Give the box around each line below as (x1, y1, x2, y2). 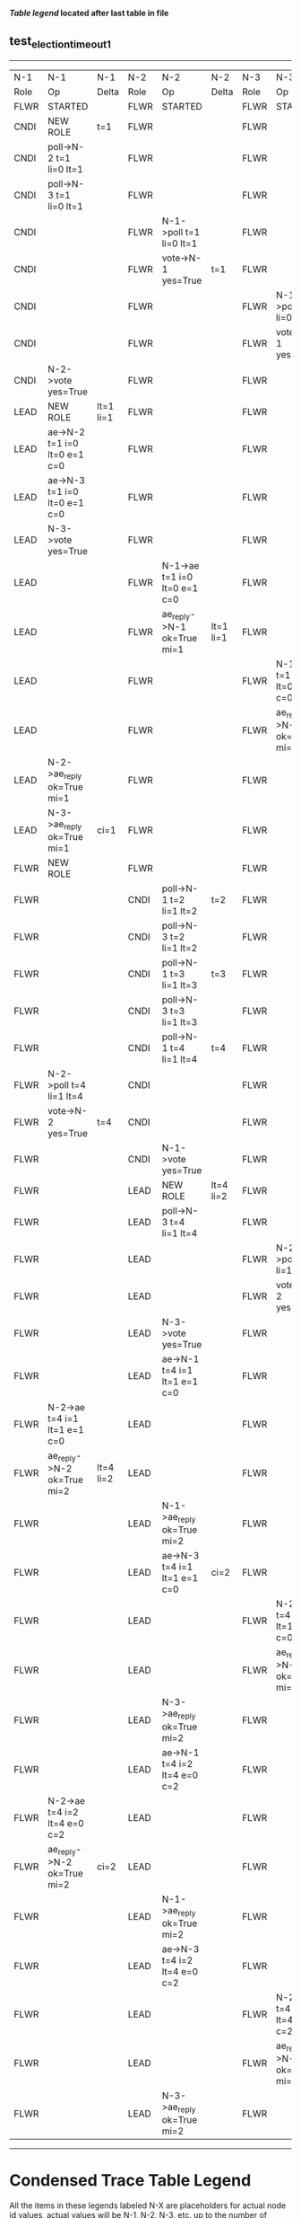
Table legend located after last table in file (9, 8, 169, 18)
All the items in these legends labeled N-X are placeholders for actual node (9, 2200, 287, 2211)
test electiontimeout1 (9, 33, 112, 51)
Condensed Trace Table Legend (9, 2170, 252, 2191)
